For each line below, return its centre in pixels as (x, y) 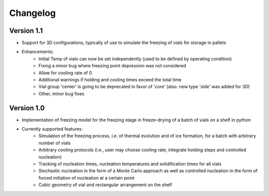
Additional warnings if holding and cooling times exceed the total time (110, 80)
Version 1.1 (26, 31)
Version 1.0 (27, 108)
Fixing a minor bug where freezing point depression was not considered (112, 66)
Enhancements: (38, 52)
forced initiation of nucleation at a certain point (86, 178)
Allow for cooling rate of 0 (65, 73)
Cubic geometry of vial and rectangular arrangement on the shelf (105, 185)
